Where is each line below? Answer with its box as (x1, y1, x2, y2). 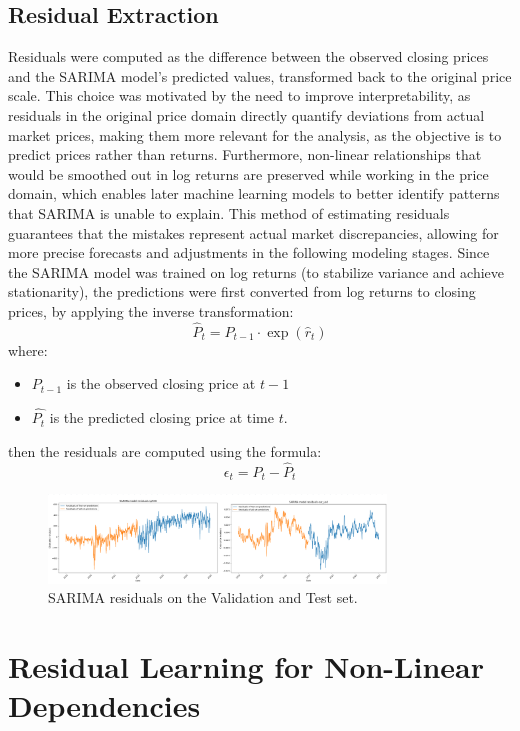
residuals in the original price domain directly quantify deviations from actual (8, 104, 485, 125)
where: (8, 339, 48, 360)
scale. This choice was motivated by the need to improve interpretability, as (8, 85, 471, 106)
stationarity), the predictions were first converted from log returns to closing (8, 281, 476, 302)
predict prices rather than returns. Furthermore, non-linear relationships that (8, 144, 482, 165)
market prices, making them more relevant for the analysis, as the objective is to (8, 124, 502, 145)
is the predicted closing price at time (49, 407, 274, 428)
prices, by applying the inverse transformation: (8, 300, 294, 321)
